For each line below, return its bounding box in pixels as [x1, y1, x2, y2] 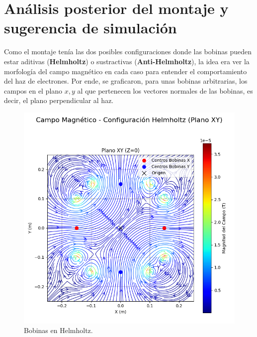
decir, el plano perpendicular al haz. [4, 95, 114, 106]
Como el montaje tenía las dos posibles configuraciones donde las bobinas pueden [4, 46, 252, 57]
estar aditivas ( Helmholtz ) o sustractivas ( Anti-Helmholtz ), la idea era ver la [4, 56, 250, 66]
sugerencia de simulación [4, 17, 177, 38]
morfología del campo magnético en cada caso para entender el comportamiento [4, 66, 247, 76]
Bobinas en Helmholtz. [24, 325, 93, 336]
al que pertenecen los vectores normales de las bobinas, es [77, 85, 253, 96]
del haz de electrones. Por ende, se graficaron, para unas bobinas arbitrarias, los [4, 76, 248, 86]
